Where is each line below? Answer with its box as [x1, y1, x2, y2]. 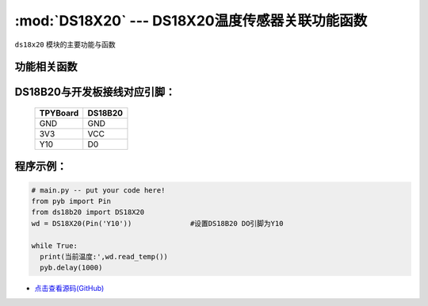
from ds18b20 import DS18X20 [31, 208, 145, 217]
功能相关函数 [14, 60, 78, 74]
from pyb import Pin [31, 197, 111, 205]
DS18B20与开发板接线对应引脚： [14, 86, 176, 99]
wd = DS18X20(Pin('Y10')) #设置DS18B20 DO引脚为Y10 [31, 219, 284, 228]
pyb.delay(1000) [40, 263, 103, 273]
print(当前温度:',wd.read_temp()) [40, 252, 168, 261]
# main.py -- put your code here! [31, 186, 166, 194]
